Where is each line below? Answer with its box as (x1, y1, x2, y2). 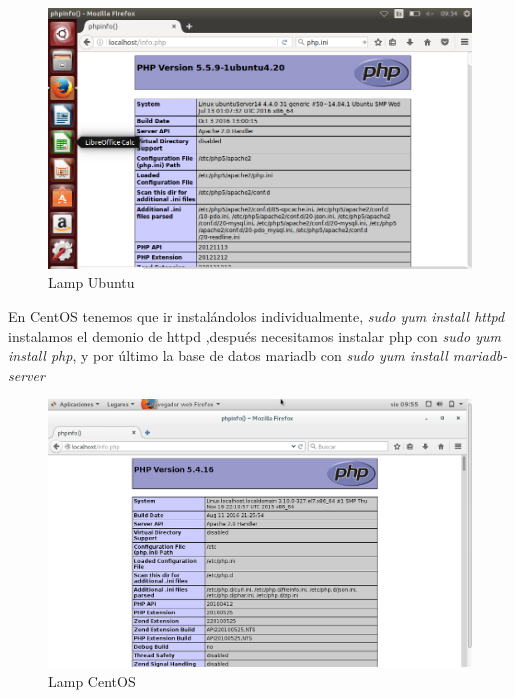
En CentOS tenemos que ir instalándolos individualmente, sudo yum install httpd (8, 305, 505, 326)
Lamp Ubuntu (48, 272, 135, 293)
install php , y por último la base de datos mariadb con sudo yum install (8, 345, 448, 366)
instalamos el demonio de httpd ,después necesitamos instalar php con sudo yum (8, 325, 501, 346)
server (8, 364, 45, 385)
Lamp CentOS (48, 670, 136, 691)
